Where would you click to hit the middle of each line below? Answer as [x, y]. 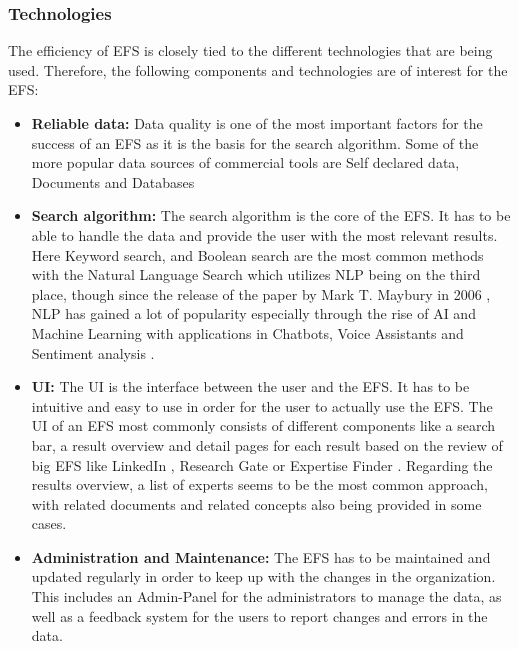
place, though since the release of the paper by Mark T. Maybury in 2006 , [261, 293]
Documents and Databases [113, 181]
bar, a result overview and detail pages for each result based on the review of [267, 444]
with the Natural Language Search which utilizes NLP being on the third [256, 274]
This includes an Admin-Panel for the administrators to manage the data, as [266, 596]
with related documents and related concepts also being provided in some [256, 503]
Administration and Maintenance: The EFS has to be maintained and [261, 556]
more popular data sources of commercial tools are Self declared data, [245, 162]
